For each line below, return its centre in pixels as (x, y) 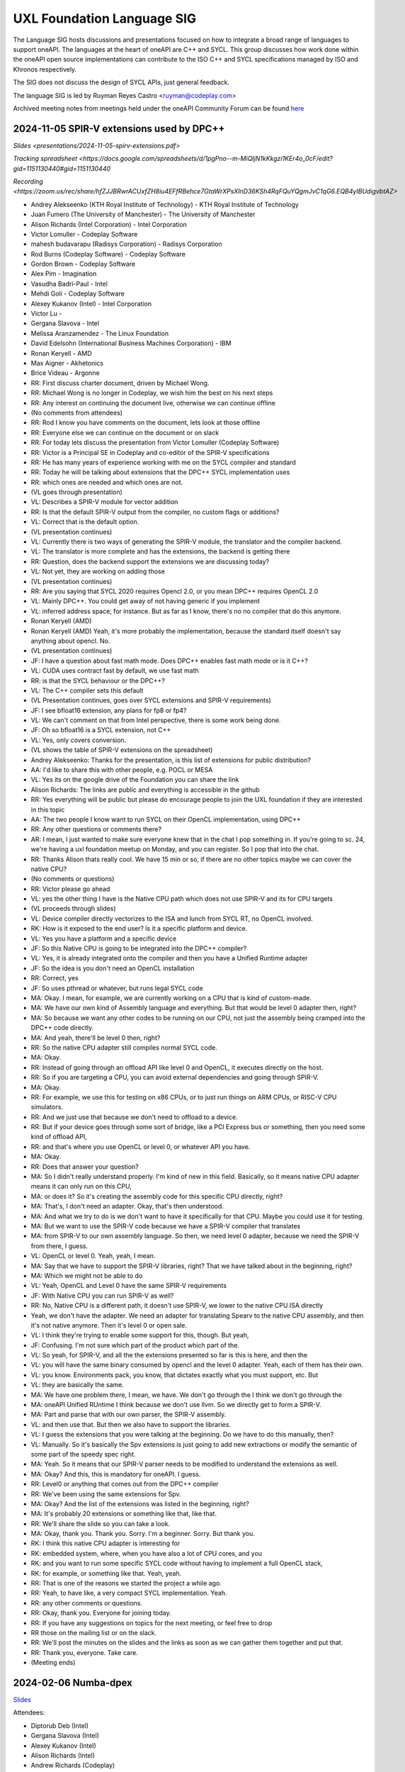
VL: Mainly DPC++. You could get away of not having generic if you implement (145, 601)
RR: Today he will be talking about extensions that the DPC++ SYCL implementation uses (160, 472)
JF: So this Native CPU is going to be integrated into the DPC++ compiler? (139, 948)
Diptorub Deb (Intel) (59, 1725)
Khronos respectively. (45, 69)
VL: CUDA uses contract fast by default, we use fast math (115, 671)
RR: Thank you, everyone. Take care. (84, 1652)
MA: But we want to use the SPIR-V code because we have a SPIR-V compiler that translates (166, 1226)
